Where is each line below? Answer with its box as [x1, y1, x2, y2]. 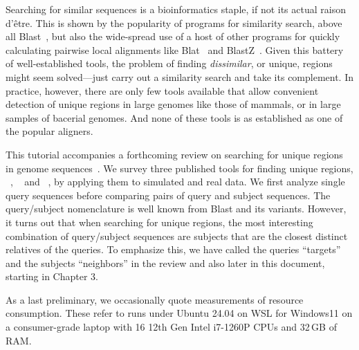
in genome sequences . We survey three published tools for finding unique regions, [6, 160, 353, 175]
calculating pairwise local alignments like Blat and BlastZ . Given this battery [6, 42, 344, 57]
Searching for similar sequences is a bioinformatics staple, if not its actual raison [6, 2, 346, 16]
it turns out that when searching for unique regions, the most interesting [6, 214, 313, 229]
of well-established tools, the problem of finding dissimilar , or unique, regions [6, 56, 333, 71]
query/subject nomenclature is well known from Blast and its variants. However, [6, 201, 347, 216]
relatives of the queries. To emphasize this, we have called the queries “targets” [6, 242, 341, 257]
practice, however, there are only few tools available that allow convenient [6, 83, 319, 98]
